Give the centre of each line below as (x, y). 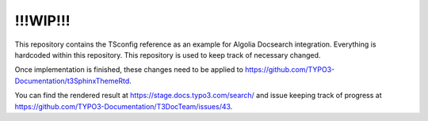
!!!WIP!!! (42, 21)
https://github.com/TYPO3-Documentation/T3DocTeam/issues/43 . (124, 106)
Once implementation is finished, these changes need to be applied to (129, 70)
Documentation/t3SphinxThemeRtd (72, 81)
